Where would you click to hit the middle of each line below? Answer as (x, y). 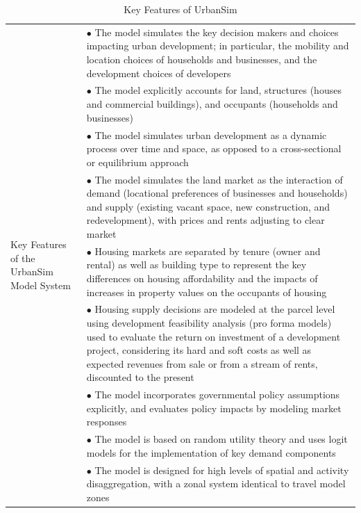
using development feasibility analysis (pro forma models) (209, 322)
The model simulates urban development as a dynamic (211, 135)
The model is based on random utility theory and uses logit (221, 439)
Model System (41, 285)
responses (107, 422)
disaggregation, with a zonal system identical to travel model (216, 483)
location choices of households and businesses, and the (202, 59)
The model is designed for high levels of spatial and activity (222, 470)
